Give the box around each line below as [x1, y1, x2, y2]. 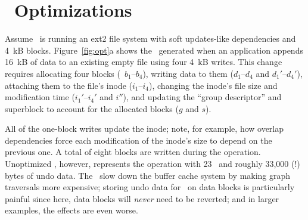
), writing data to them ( [142, 67, 234, 79]
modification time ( [5, 91, 75, 103]
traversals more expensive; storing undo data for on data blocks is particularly [5, 181, 295, 193]
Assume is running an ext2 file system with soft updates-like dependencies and [5, 32, 296, 45]
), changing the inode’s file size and [149, 79, 278, 91]
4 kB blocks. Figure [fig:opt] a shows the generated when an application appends [5, 44, 303, 56]
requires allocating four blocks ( [5, 67, 120, 79]
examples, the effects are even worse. [5, 204, 138, 216]
